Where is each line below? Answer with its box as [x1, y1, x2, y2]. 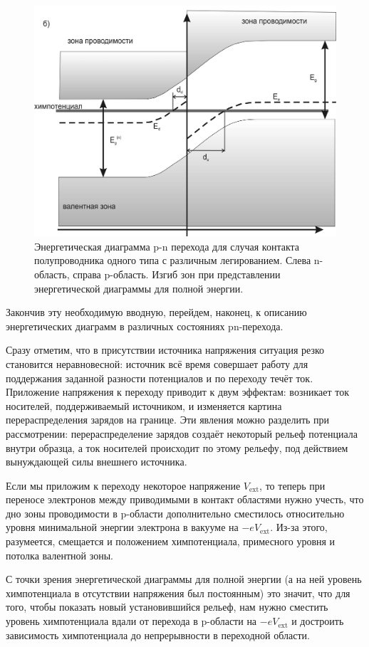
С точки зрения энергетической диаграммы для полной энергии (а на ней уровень [6, 572, 362, 586]
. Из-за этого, [270, 520, 328, 535]
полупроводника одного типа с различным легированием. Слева [34, 253, 311, 268]
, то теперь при [259, 478, 326, 493]
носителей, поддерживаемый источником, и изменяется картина [6, 398, 282, 413]
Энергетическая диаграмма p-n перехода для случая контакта [34, 238, 299, 253]
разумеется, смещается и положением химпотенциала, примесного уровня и [6, 534, 336, 549]
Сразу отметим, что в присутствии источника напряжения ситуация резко [6, 342, 325, 357]
